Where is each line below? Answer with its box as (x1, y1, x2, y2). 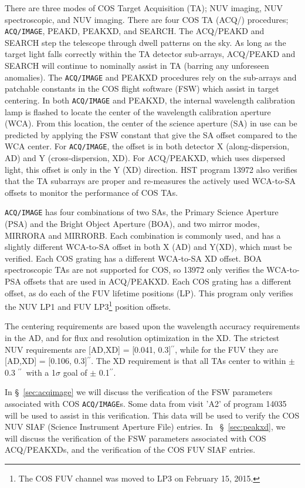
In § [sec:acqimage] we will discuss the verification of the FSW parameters (5, 386, 273, 398)
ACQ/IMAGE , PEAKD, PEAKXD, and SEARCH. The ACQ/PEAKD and (5, 25, 265, 37)
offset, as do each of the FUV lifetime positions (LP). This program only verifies (5, 286, 293, 299)
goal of (63, 366, 87, 378)
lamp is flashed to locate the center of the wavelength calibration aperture (5, 105, 271, 118)
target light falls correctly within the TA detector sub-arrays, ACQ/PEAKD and (5, 48, 296, 60)
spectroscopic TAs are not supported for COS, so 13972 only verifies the (5, 263, 264, 276)
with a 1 (26, 366, 56, 378)
